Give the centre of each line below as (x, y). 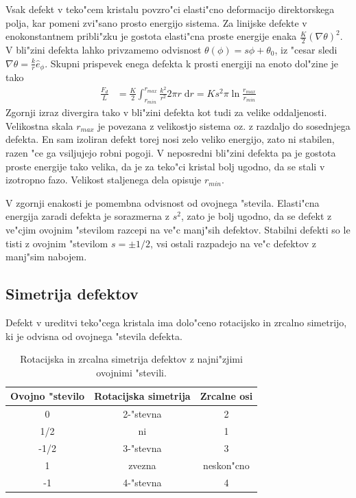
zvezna (142, 465)
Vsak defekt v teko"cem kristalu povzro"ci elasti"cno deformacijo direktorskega (170, 9)
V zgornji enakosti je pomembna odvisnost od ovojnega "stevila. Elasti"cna (163, 202)
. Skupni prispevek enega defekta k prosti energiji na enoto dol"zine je (192, 63)
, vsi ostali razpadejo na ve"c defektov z (233, 243)
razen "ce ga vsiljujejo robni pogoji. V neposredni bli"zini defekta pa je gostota (171, 152)
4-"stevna (142, 482)
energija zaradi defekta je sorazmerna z (87, 216)
